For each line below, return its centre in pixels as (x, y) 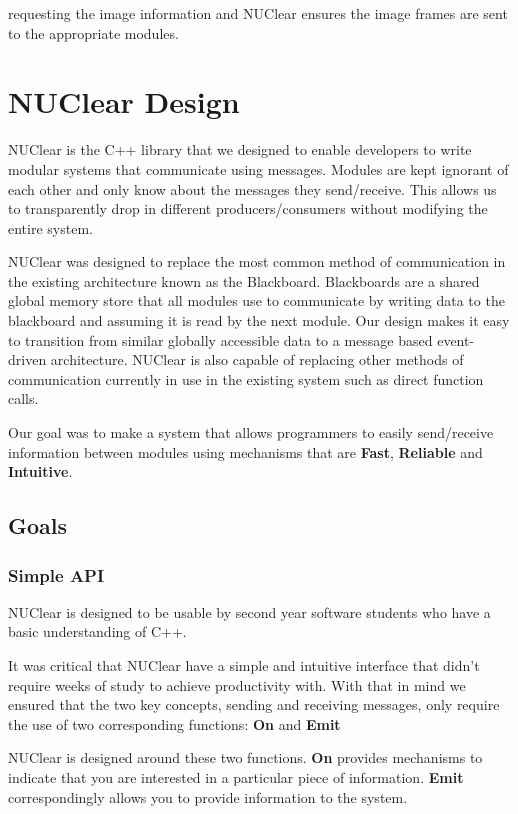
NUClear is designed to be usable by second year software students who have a (249, 611)
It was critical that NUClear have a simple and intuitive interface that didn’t (244, 665)
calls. (23, 398)
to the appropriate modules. (93, 32)
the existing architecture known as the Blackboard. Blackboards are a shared (244, 280)
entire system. (50, 227)
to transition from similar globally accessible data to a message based (220, 339)
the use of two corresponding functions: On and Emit (174, 723)
